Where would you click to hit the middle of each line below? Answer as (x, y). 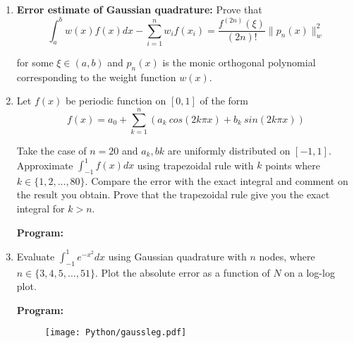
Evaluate (36, 256)
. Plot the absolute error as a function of (182, 272)
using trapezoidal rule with (195, 165)
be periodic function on (116, 101)
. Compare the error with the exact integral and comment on (216, 180)
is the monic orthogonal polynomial (239, 62)
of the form (224, 101)
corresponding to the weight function (96, 77)
